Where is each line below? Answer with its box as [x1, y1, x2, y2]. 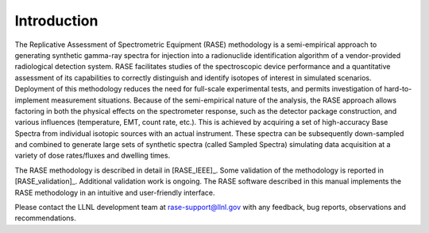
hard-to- [384, 84, 412, 94]
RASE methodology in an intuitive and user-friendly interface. [14, 188, 215, 197]
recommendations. [14, 213, 77, 223]
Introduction [14, 12, 99, 29]
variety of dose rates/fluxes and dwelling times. [14, 151, 171, 161]
